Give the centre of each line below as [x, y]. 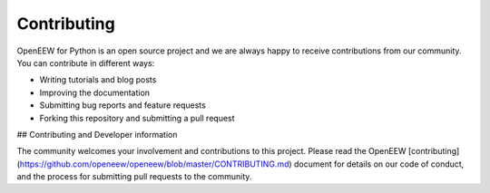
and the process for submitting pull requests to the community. [134, 177]
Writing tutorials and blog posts [98, 80]
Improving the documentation [94, 92]
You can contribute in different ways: [86, 63]
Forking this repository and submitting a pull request [137, 118]
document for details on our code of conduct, [379, 164]
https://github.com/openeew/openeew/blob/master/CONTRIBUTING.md [154, 164]
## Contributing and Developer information [97, 134]
